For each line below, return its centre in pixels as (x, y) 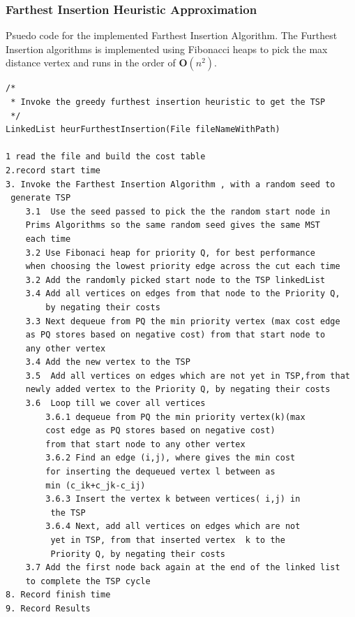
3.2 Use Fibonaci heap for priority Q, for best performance (170, 253)
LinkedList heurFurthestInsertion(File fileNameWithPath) (143, 130)
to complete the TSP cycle (88, 581)
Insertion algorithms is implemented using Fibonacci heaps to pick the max (167, 49)
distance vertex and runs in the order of (91, 63)
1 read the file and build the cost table (106, 157)
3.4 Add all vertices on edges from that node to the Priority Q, (183, 294)
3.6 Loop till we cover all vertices (115, 404)
